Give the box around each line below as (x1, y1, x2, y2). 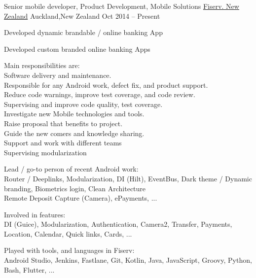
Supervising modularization (4, 147, 87, 157)
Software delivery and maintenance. (4, 69, 111, 80)
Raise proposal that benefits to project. (4, 118, 123, 128)
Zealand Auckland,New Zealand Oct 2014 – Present (4, 10, 160, 21)
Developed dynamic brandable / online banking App (4, 27, 163, 37)
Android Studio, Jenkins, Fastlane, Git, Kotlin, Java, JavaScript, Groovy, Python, (4, 255, 252, 265)
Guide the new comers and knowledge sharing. (4, 128, 145, 138)
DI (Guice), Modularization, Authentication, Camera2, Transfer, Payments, (4, 219, 232, 229)
